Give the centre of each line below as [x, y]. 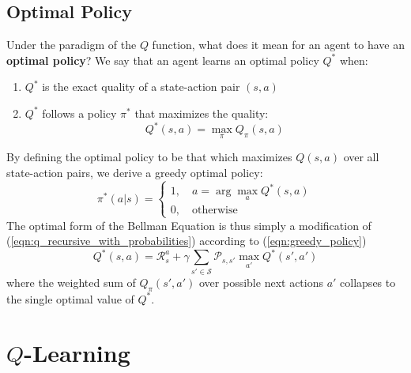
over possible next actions [261, 282]
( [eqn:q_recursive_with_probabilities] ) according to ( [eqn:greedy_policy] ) [187, 241]
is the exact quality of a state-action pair [141, 87]
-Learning [77, 353]
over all [361, 157]
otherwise [215, 210]
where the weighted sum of [71, 282]
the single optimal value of [70, 298]
